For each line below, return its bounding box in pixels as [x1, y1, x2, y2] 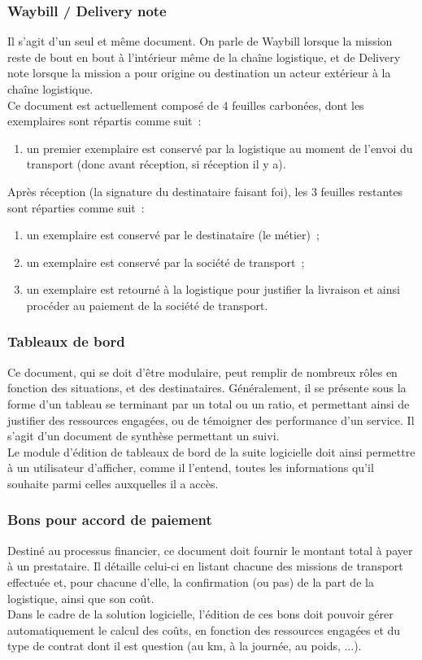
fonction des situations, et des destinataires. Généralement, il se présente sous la [7, 379, 407, 396]
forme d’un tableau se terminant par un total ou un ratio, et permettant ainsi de [7, 395, 410, 412]
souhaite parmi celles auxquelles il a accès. [7, 474, 219, 492]
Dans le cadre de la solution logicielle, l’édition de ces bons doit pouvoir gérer [7, 605, 394, 623]
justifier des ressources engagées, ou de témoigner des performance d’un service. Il [7, 411, 415, 428]
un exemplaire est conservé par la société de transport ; [26, 253, 305, 270]
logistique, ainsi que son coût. [7, 589, 154, 606]
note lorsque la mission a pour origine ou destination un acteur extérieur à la [7, 64, 391, 81]
